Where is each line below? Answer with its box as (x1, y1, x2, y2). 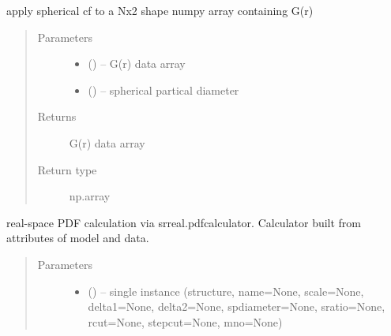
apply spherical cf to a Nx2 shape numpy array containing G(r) (6, 2, 314, 18)
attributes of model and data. (6, 230, 149, 246)
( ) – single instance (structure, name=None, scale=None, (88, 282, 364, 299)
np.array (69, 188, 111, 204)
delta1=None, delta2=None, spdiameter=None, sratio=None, (88, 298, 385, 315)
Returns (37, 108, 77, 125)
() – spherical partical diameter (88, 81, 239, 98)
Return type (37, 161, 97, 177)
